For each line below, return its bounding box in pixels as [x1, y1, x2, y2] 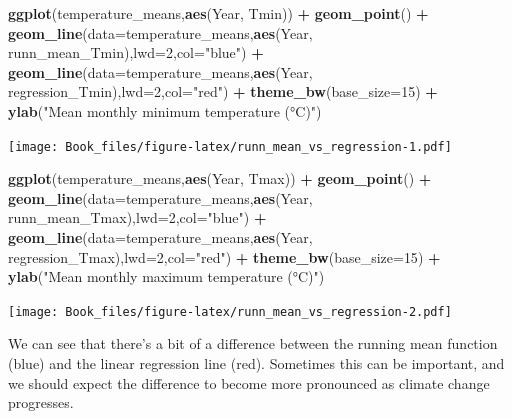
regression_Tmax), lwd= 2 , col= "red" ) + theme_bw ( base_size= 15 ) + [8, 246, 441, 267]
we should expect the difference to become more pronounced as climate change [8, 372, 490, 393]
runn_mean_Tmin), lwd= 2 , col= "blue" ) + [8, 42, 264, 63]
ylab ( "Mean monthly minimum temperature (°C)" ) [8, 100, 322, 121]
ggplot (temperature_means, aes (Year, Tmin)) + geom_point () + [8, 3, 429, 23]
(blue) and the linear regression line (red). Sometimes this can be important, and [8, 353, 505, 374]
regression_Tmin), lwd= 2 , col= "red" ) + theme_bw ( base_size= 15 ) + [8, 81, 438, 102]
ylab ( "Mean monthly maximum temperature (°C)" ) [8, 266, 325, 287]
